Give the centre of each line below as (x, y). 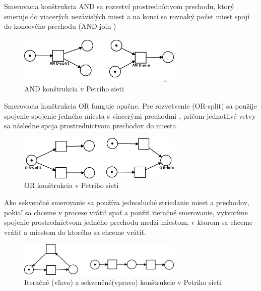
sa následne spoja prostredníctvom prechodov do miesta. (91, 126)
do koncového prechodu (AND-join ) (60, 26)
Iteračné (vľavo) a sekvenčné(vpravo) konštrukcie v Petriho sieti (123, 282)
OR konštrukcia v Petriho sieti (72, 185)
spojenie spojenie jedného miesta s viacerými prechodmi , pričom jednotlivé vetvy (130, 115)
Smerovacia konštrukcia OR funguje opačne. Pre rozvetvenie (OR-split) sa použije (130, 106)
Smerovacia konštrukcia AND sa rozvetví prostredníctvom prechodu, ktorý (119, 6)
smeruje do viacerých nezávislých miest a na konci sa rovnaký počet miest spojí (127, 16)
